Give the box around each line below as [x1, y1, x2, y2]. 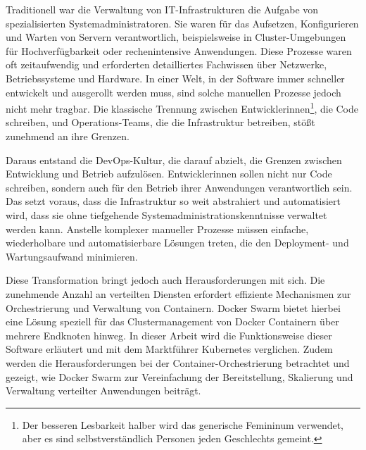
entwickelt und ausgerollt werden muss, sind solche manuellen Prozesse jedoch [6, 85, 341, 99]
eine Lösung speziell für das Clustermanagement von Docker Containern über [6, 314, 339, 329]
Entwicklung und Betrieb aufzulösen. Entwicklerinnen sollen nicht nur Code [6, 166, 332, 181]
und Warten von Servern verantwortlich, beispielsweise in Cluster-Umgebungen [6, 30, 346, 44]
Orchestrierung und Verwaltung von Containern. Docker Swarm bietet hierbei [6, 300, 341, 315]
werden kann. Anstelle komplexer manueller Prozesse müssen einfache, [6, 221, 309, 236]
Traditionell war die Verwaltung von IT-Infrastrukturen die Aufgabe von [6, 2, 319, 16]
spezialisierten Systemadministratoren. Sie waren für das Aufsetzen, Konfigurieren [6, 15, 359, 30]
